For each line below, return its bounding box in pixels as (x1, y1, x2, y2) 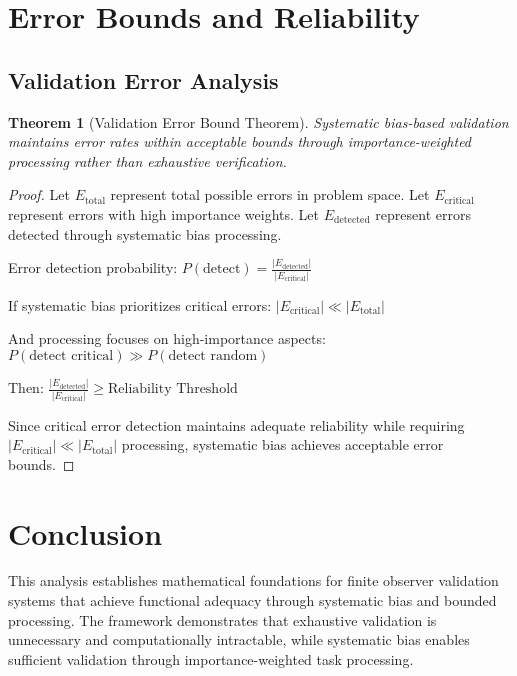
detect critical (29, 348, 114, 363)
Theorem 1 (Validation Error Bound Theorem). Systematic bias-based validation (8, 111, 509, 132)
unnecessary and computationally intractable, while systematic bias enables (8, 629, 470, 650)
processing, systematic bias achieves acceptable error (121, 434, 444, 455)
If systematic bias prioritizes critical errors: (8, 294, 272, 315)
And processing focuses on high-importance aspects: (8, 328, 326, 349)
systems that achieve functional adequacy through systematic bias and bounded (8, 590, 497, 611)
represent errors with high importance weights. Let (8, 203, 319, 224)
